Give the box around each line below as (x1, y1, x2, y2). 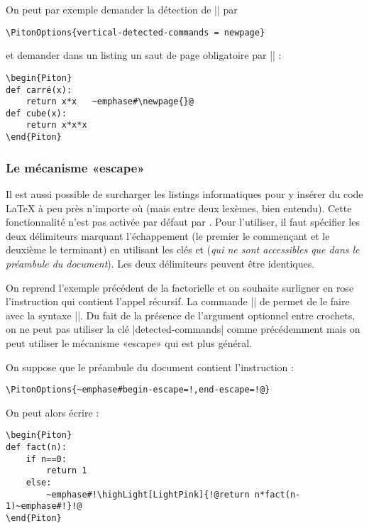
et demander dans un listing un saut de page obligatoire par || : (6, 48, 282, 62)
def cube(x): (6, 108, 67, 119)
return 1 (46, 466, 87, 476)
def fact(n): (6, 442, 67, 453)
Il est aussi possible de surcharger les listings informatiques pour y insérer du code (6, 187, 363, 201)
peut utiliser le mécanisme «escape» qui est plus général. (6, 335, 252, 350)
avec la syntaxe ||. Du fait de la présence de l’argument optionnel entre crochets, (6, 307, 356, 322)
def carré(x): (6, 84, 72, 95)
